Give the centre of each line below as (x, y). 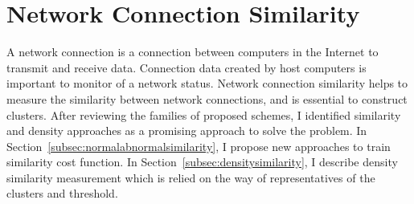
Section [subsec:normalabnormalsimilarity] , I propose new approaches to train (199, 146)
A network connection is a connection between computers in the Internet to (193, 52)
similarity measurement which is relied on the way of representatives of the (191, 177)
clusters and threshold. (62, 193)
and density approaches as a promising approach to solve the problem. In (187, 131)
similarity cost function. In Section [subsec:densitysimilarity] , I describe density (202, 162)
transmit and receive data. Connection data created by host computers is (187, 67)
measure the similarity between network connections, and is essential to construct (207, 98)
